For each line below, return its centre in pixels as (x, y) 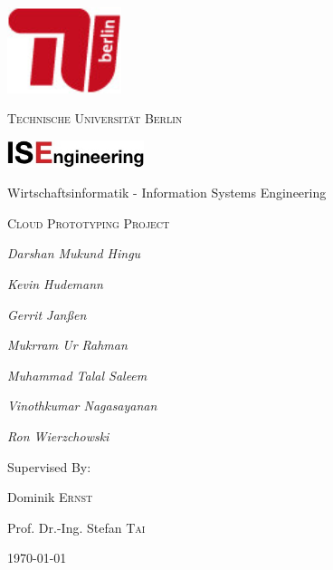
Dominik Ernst (50, 497)
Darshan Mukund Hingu (74, 253)
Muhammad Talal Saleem (77, 375)
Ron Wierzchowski (58, 435)
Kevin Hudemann (55, 284)
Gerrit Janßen (47, 314)
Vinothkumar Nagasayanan (82, 406)
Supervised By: (49, 466)
